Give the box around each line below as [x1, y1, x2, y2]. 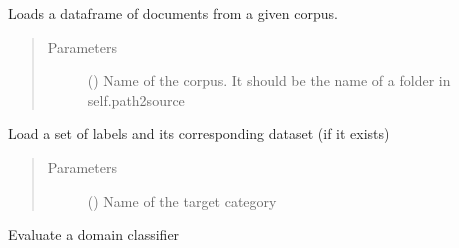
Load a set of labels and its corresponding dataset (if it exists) [8, 123, 390, 144]
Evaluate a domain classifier [8, 224, 180, 245]
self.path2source [87, 89, 185, 110]
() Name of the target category [87, 190, 277, 211]
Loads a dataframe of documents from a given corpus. [8, 3, 338, 23]
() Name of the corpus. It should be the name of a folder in [87, 70, 451, 91]
